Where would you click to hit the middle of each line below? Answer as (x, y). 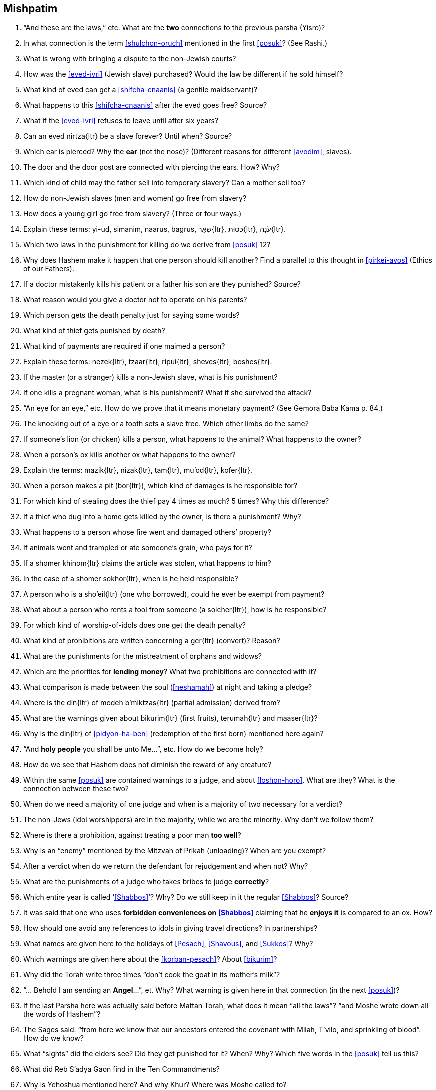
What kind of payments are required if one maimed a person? (124, 346)
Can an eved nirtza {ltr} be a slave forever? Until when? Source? (128, 136)
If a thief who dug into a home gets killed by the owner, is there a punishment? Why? (162, 517)
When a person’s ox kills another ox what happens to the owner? (130, 455)
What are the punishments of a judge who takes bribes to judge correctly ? (146, 882)
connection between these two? (76, 789)
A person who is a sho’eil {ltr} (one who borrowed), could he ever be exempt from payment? (174, 594)
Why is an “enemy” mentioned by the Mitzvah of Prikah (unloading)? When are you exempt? (175, 851)
